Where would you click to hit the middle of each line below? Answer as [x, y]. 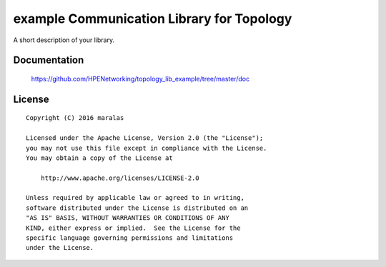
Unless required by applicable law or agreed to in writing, [135, 198]
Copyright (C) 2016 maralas [75, 118]
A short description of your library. [64, 40]
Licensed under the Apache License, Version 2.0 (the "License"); [145, 138]
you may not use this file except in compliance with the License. [147, 148]
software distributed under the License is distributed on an [137, 208]
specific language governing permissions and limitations [130, 238]
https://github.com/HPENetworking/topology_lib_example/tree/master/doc [140, 79]
